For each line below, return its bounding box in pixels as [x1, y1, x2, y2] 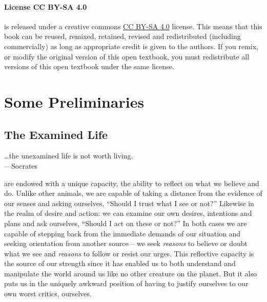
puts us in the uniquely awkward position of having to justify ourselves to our [4, 278, 249, 289]
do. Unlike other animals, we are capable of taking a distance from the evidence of [4, 188, 262, 198]
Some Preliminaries [4, 91, 145, 112]
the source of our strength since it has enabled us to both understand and [4, 258, 236, 269]
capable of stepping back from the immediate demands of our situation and [4, 228, 241, 238]
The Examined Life [4, 126, 108, 142]
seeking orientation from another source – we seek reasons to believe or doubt [4, 238, 248, 249]
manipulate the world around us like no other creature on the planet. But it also [4, 268, 257, 278]
